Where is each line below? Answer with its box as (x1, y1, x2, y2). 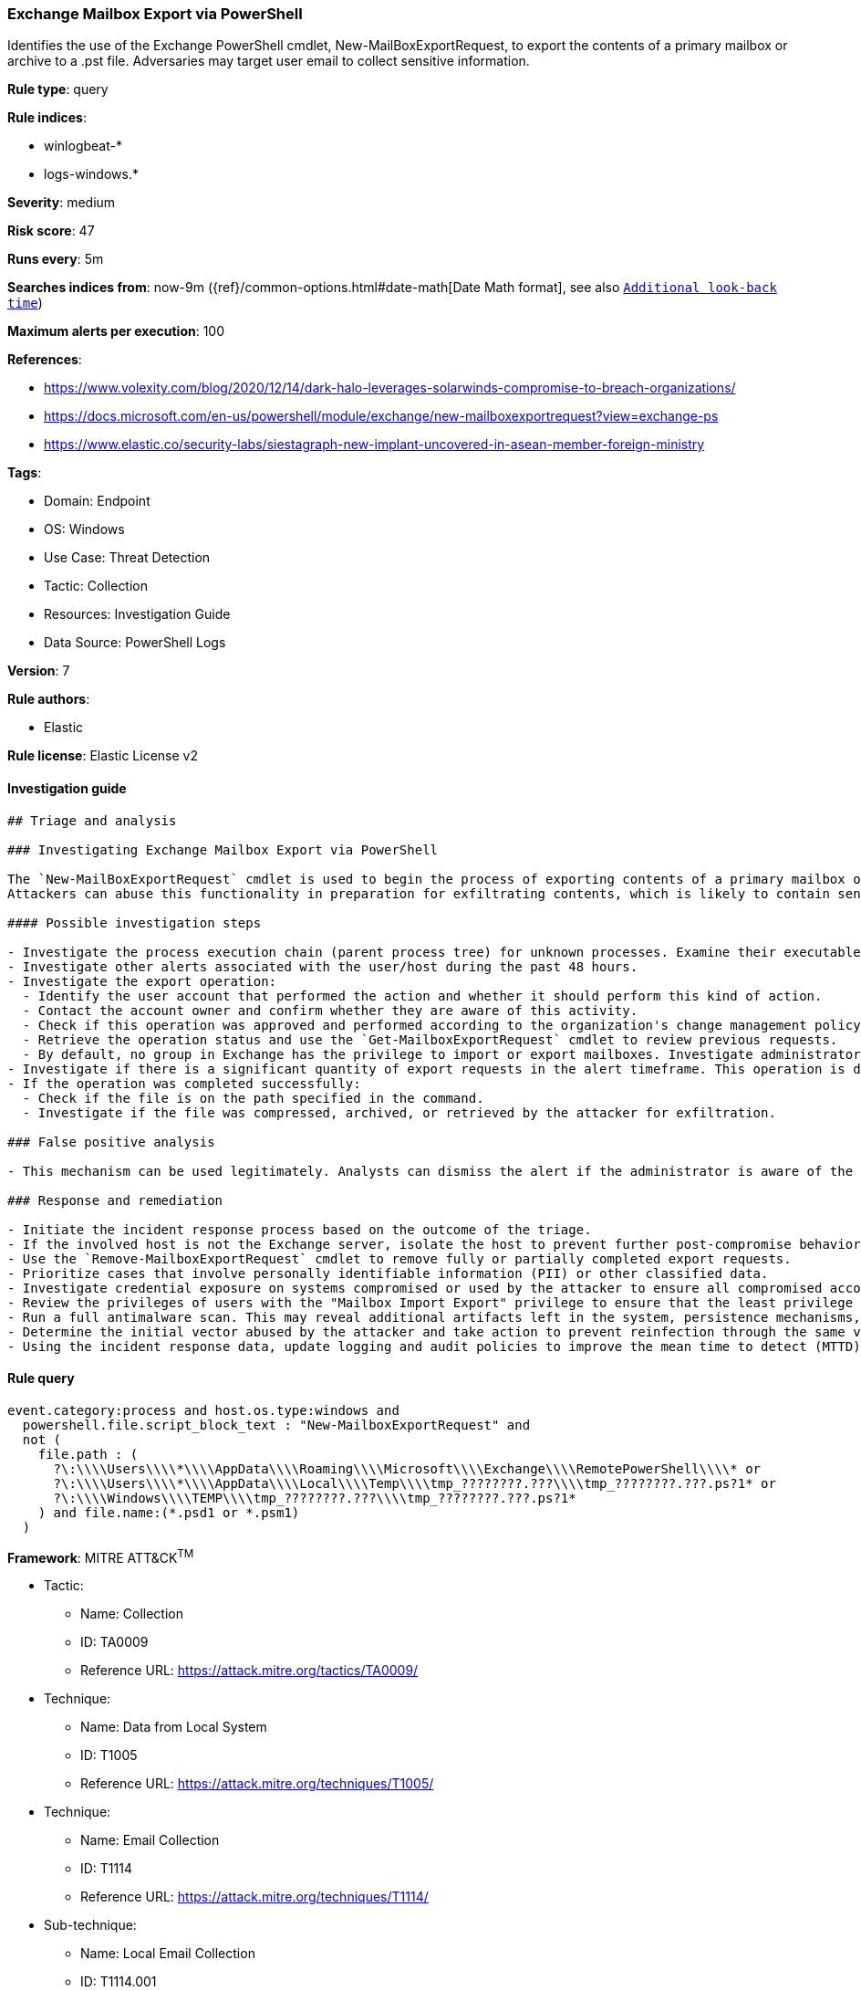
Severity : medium (7, 194, 116, 211)
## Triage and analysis (7, 812, 177, 828)
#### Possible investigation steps (7, 915, 262, 930)
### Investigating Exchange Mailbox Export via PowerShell (7, 842, 439, 857)
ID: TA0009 (80, 1634, 149, 1650)
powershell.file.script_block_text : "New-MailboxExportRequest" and (22, 1417, 531, 1432)
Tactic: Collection (44, 578, 149, 594)
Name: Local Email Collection (80, 1945, 255, 1962)
